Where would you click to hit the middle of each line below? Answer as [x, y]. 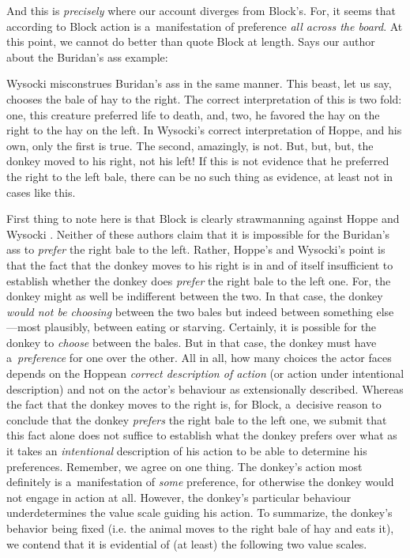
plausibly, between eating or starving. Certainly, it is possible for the [211, 327]
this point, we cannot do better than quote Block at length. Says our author [191, 41]
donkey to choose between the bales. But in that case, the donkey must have [192, 342]
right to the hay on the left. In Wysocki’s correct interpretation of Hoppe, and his [204, 130]
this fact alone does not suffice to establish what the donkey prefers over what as [202, 435]
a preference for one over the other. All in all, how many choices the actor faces [199, 358]
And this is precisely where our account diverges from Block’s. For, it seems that [201, 10]
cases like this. [41, 192]
